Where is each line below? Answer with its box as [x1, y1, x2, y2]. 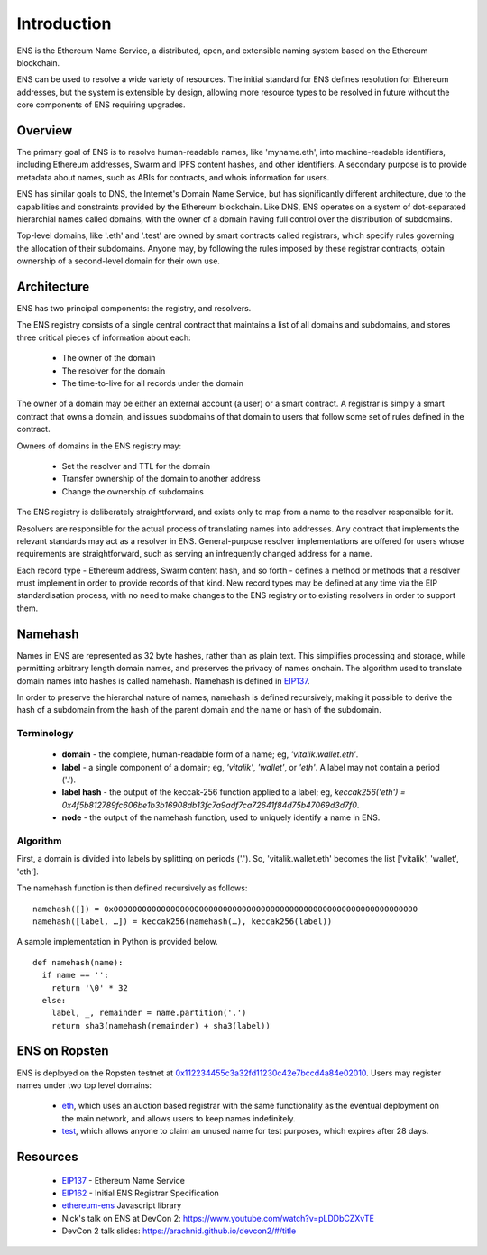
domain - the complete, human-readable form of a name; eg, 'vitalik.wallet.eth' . [61, 749, 359, 760]
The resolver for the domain [61, 365, 166, 376]
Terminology [16, 727, 74, 740]
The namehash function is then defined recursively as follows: [16, 882, 248, 893]
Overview [16, 123, 73, 138]
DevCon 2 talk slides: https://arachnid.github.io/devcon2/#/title [61, 1225, 297, 1236]
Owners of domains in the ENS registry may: [16, 440, 182, 451]
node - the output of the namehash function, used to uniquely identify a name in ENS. [61, 812, 381, 823]
